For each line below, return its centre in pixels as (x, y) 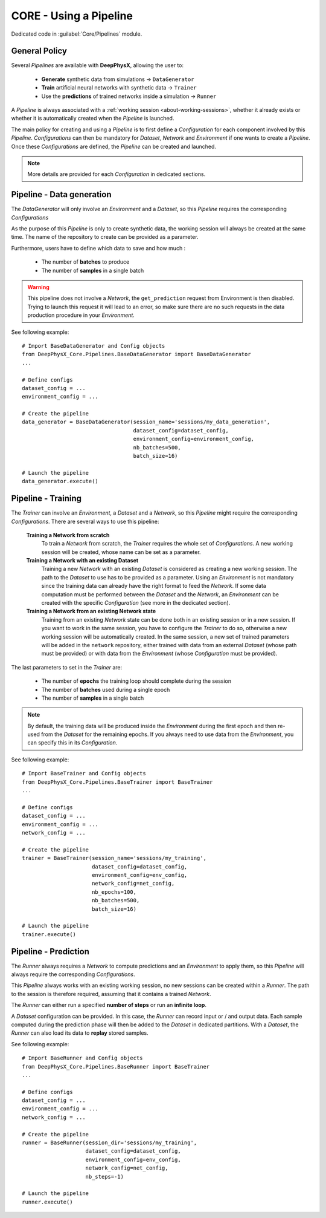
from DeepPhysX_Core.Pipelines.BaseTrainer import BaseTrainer (117, 782)
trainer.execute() (49, 934)
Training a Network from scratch (68, 535)
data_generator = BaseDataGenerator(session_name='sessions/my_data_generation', (146, 422)
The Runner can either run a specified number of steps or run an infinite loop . (109, 1005)
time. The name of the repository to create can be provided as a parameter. (105, 237)
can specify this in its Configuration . (72, 743)
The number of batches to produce (85, 262)
